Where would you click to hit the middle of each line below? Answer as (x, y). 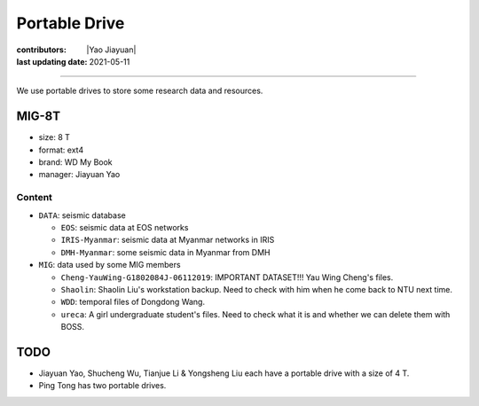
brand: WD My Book (75, 162)
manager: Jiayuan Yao (79, 175)
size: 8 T (55, 137)
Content (35, 198)
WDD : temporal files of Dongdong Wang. (133, 302)
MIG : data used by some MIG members (110, 265)
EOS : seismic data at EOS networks (125, 227)
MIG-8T (39, 117)
